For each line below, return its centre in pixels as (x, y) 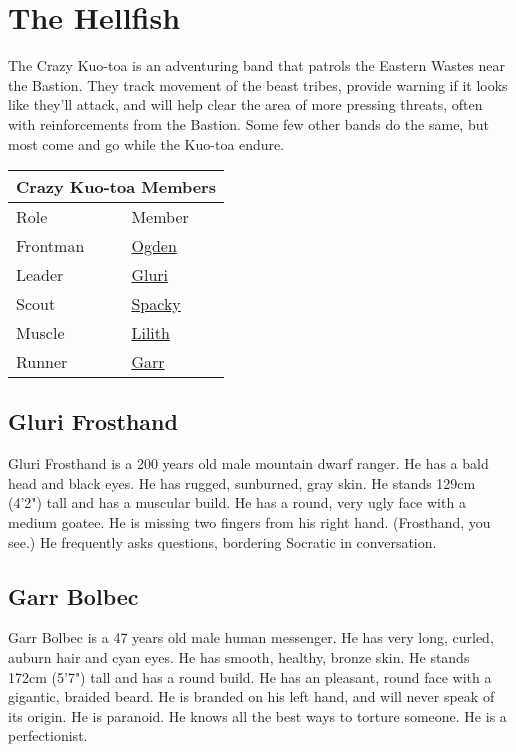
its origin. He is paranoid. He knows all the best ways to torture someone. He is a (257, 715)
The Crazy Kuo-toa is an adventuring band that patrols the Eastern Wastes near (257, 65)
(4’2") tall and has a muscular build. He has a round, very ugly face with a (237, 502)
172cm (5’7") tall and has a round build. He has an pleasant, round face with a (250, 676)
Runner (42, 362)
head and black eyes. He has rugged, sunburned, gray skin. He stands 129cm (242, 482)
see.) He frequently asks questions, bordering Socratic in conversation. (222, 541)
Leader (40, 275)
